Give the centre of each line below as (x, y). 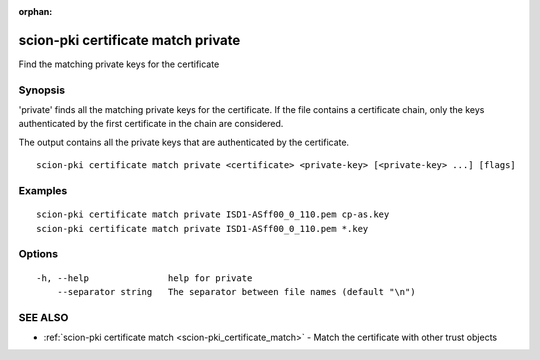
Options (38, 254)
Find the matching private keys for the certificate (119, 64)
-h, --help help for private (144, 278)
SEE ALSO (43, 317)
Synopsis (41, 90)
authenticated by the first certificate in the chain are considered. (151, 124)
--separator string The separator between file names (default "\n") (236, 291)
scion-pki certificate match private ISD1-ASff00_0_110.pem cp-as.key (213, 214)
